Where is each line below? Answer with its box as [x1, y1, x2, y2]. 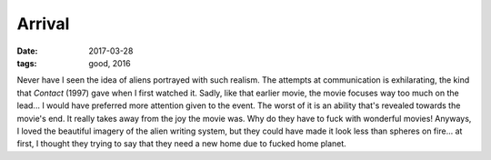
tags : [16, 57, 37, 68]
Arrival [16, 14, 70, 34]
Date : [16, 45, 38, 56]
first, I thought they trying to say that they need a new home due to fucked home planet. [16, 138, 347, 149]
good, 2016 [88, 57, 131, 68]
